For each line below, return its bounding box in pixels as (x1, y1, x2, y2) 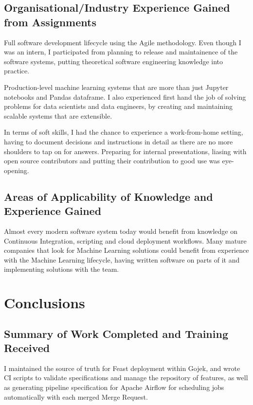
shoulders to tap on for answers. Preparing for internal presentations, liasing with (4, 146, 247, 156)
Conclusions (4, 293, 85, 313)
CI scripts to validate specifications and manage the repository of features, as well (4, 372, 248, 383)
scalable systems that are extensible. (4, 110, 112, 121)
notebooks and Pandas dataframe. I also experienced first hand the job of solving (4, 91, 246, 102)
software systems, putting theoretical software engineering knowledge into (4, 56, 223, 66)
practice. (4, 66, 30, 76)
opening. (4, 165, 29, 175)
